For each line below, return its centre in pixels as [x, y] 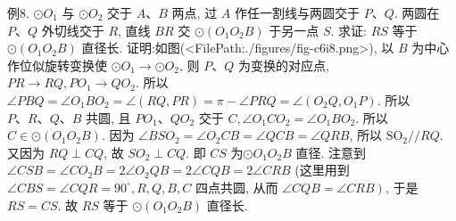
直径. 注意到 [331, 152]
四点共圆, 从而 [236, 187]
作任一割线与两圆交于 [297, 12]
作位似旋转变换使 [57, 65]
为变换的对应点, [283, 65]
